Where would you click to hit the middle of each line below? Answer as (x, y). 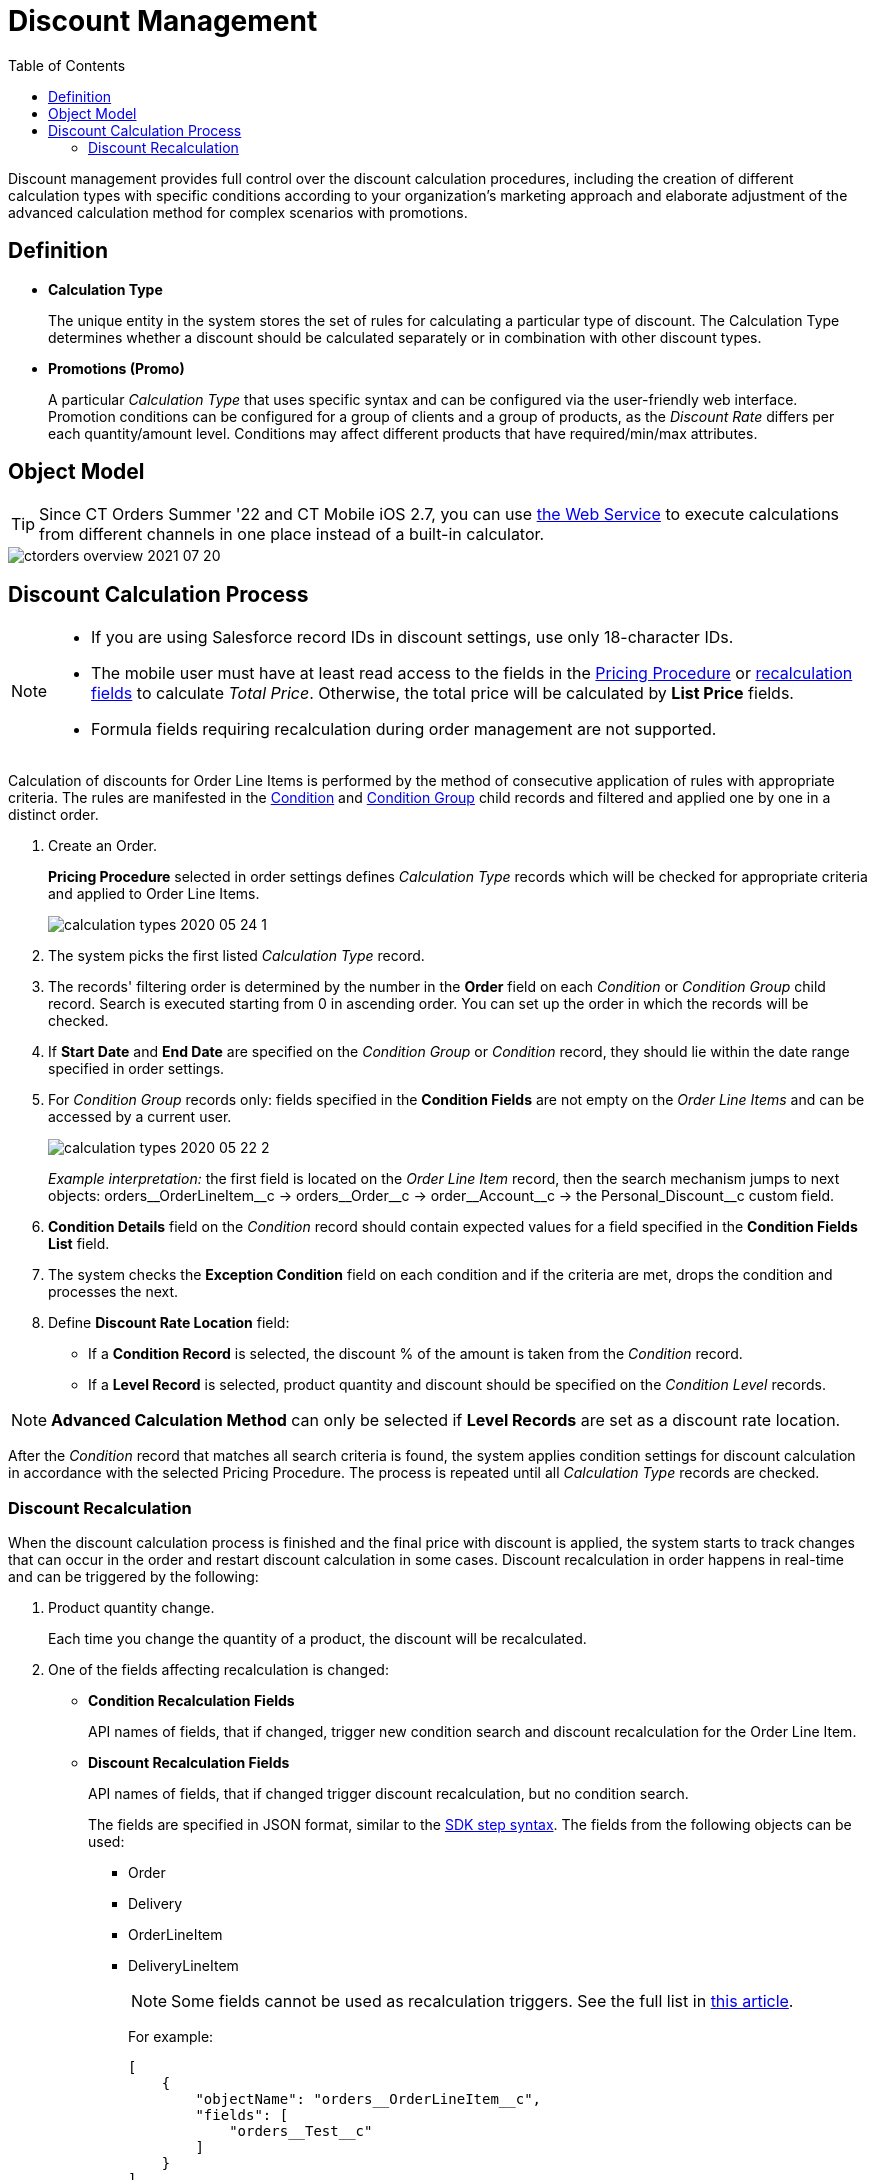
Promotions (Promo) (116, 368)
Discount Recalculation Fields (189, 1763)
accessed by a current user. (140, 1117)
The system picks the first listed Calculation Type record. (236, 956)
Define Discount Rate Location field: (169, 1323)
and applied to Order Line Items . (154, 894)
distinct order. (53, 815)
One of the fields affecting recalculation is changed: (218, 1670)
